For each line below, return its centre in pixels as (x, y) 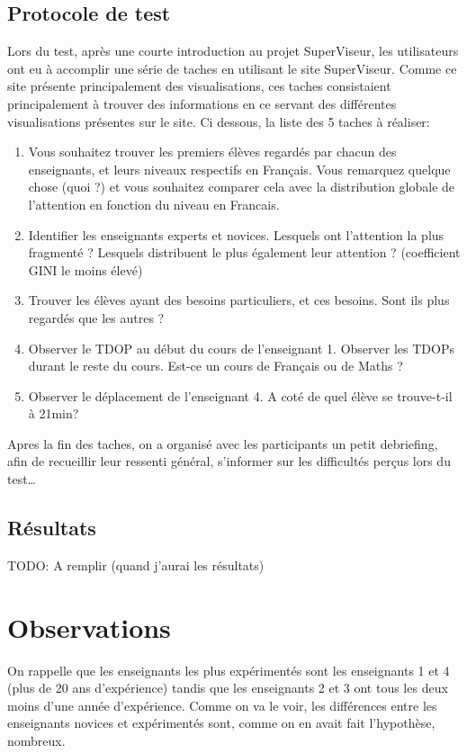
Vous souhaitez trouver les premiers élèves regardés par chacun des (212, 152)
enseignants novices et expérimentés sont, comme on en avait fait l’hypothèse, (221, 723)
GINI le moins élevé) (85, 269)
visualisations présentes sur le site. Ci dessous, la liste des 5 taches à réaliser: (219, 121)
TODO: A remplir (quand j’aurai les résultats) (136, 565)
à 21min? (54, 413)
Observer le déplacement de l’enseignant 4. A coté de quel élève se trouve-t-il (240, 395)
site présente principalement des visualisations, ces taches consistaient (199, 86)
